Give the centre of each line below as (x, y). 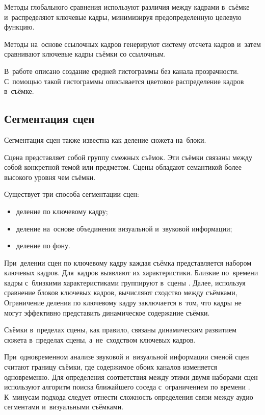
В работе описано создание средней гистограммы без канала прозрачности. (122, 71)
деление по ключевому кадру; (62, 211)
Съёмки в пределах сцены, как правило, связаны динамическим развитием (121, 330)
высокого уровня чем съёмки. (50, 177)
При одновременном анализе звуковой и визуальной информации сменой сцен (127, 357)
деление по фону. (43, 245)
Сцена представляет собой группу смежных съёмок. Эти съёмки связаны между (128, 157)
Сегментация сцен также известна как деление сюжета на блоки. (105, 139)
